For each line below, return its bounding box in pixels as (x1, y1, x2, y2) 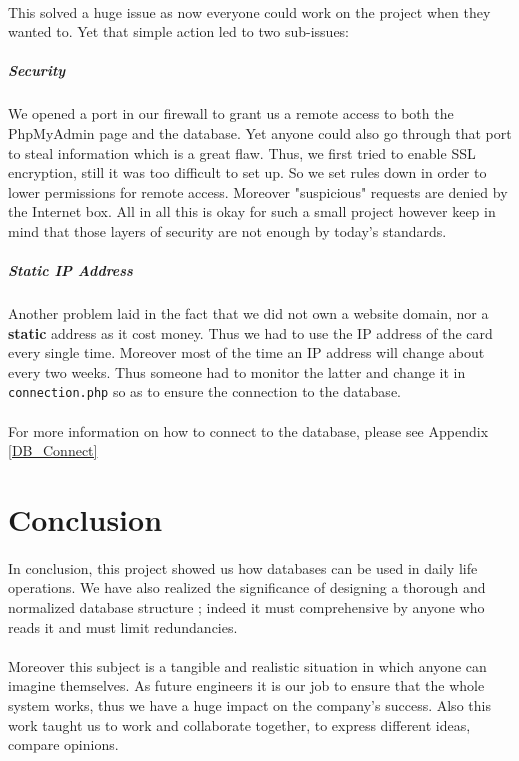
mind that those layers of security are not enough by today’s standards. (8, 220, 447, 241)
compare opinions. (8, 734, 119, 755)
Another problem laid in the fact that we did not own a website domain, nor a (8, 303, 489, 324)
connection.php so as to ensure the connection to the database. (8, 381, 401, 402)
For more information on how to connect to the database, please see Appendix (8, 420, 489, 441)
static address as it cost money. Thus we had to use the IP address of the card (8, 322, 493, 343)
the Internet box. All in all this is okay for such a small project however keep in (8, 201, 496, 222)
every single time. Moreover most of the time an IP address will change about (8, 342, 485, 363)
